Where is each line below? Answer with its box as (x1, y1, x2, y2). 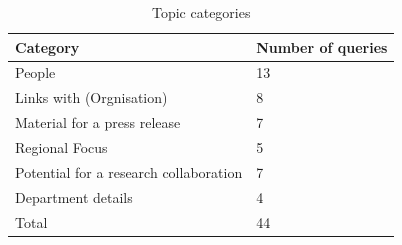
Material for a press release (15, 112, 181, 133)
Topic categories (151, 2, 251, 22)
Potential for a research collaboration (15, 161, 243, 182)
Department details (15, 186, 133, 207)
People (15, 62, 56, 83)
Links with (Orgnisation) (15, 87, 168, 108)
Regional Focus (15, 136, 108, 157)
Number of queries (256, 36, 388, 57)
